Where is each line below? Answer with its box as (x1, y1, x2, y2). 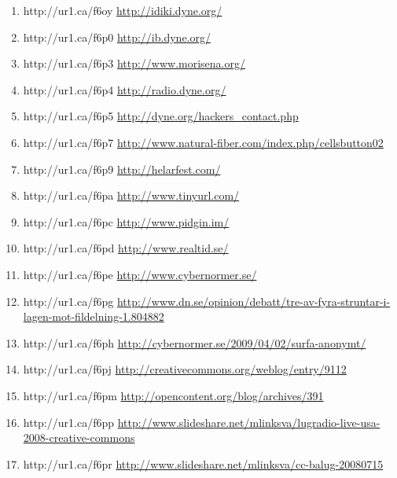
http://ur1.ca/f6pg (23, 292, 114, 309)
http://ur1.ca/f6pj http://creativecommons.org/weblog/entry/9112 (23, 361, 347, 377)
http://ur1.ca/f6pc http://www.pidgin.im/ (23, 213, 230, 230)
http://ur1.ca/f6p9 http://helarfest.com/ (23, 160, 221, 177)
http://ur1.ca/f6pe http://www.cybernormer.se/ (23, 266, 257, 282)
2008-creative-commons (23, 429, 135, 446)
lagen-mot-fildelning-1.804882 (23, 308, 164, 325)
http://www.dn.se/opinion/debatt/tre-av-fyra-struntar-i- (116, 292, 391, 309)
